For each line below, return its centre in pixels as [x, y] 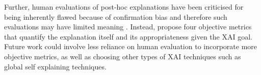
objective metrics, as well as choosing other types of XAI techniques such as [123, 56]
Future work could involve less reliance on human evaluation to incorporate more [131, 46]
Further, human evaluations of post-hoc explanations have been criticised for [124, 7]
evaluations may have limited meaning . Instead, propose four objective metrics [128, 27]
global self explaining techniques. [55, 66]
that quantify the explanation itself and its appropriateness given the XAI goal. [128, 36]
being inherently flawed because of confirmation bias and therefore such [116, 16]
